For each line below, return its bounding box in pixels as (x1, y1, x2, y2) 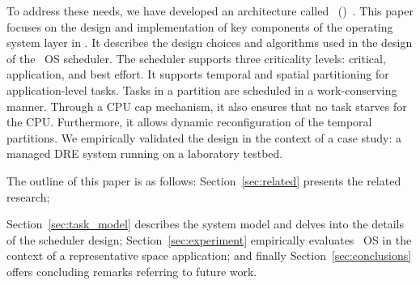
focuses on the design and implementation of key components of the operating (6, 18, 393, 35)
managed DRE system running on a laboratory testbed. (6, 145, 283, 162)
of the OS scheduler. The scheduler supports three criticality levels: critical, (6, 49, 386, 66)
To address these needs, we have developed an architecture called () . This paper (6, 2, 414, 19)
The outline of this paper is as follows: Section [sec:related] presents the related (6, 172, 401, 189)
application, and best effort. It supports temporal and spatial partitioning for (6, 66, 389, 83)
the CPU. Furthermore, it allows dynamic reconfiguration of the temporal (6, 113, 372, 130)
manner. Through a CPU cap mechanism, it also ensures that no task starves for (6, 97, 407, 114)
